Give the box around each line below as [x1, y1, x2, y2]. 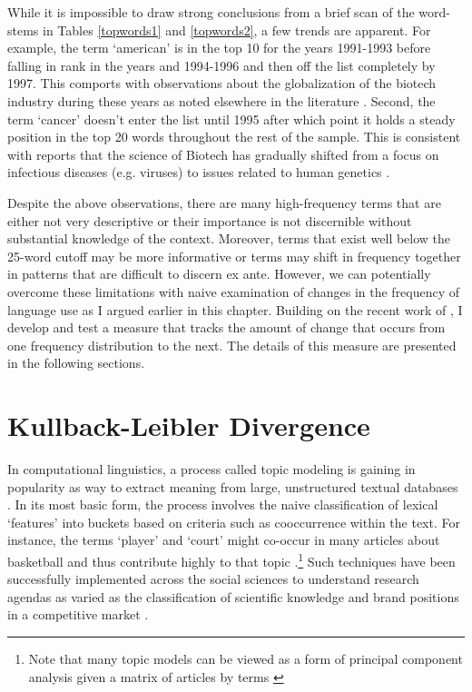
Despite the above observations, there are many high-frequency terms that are [7, 193, 441, 212]
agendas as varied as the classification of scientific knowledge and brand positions [7, 587, 459, 606]
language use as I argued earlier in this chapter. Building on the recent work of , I [7, 300, 463, 319]
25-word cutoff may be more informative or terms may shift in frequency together [7, 246, 461, 265]
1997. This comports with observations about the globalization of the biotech [7, 74, 437, 93]
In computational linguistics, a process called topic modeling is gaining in [7, 460, 416, 478]
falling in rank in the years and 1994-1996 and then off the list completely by [7, 55, 436, 74]
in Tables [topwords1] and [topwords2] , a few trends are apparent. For [43, 20, 431, 39]
